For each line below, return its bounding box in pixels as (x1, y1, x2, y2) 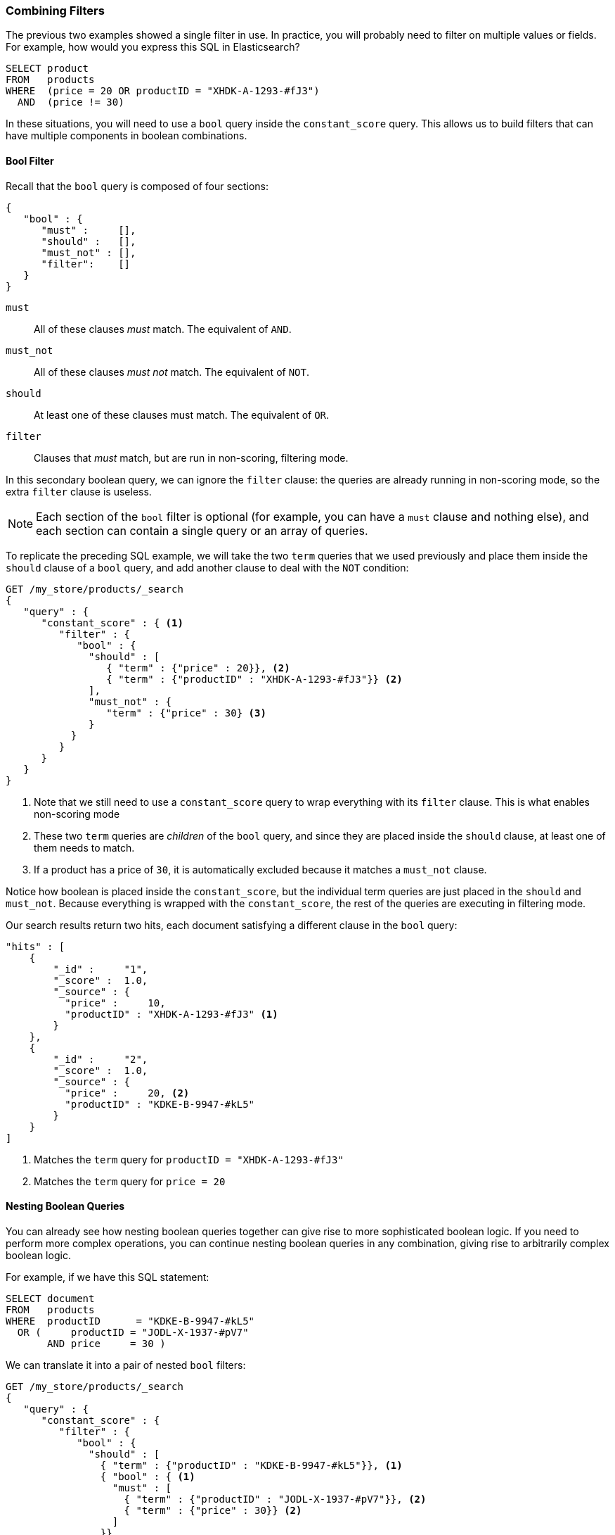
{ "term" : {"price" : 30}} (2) (124, 1504, 302, 1516)
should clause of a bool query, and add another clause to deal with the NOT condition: (6, 561, 409, 574)
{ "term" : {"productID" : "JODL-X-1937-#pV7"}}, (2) (124, 1493, 427, 1505)
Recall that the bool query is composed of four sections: (6, 179, 269, 192)
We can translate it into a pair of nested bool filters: (6, 1358, 246, 1371)
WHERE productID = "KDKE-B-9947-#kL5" (6, 1315, 255, 1327)
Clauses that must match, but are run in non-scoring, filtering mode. (34, 451, 349, 464)
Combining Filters (6, 4, 105, 18)
